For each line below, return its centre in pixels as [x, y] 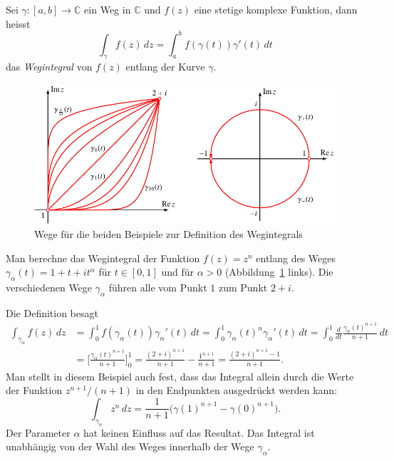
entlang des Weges [296, 258]
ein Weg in [108, 9]
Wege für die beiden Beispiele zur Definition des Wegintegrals [169, 234]
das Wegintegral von [49, 67]
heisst [18, 23]
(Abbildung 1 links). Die [279, 272]
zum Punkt [243, 287]
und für [177, 272]
